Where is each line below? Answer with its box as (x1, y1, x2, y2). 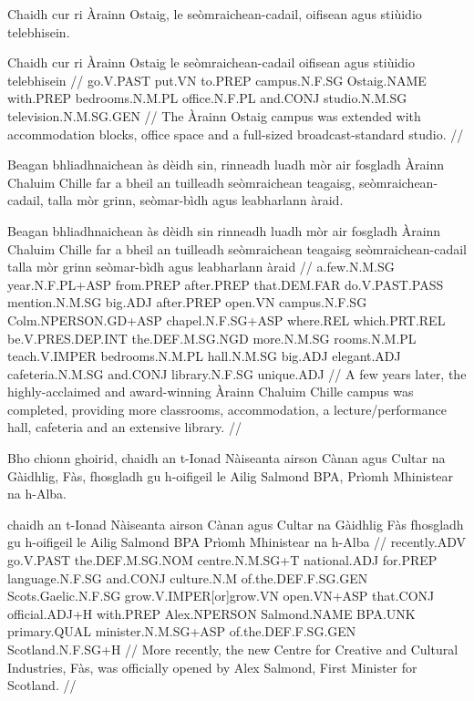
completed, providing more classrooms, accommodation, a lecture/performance (7, 399, 447, 418)
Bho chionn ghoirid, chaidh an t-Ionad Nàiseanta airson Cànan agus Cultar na (7, 448, 446, 468)
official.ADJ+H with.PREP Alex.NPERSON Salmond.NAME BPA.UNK (7, 603, 416, 623)
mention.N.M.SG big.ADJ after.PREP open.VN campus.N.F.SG (7, 293, 367, 312)
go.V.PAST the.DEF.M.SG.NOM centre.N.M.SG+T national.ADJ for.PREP (7, 551, 438, 570)
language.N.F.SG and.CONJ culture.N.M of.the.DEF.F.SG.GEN (7, 568, 368, 587)
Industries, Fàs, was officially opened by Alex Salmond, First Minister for (7, 657, 417, 676)
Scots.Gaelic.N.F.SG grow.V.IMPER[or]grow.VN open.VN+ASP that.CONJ (7, 586, 435, 605)
